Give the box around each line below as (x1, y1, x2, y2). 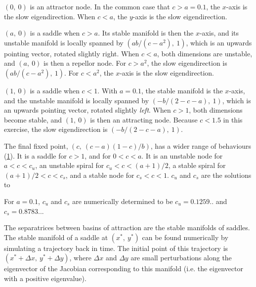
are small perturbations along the (130, 252, 232, 263)
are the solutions (201, 169, 252, 180)
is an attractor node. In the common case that (30, 1, 170, 11)
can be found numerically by (142, 232, 228, 242)
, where (69, 252, 91, 263)
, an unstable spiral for (35, 160, 104, 170)
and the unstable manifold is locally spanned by (4, 95, 149, 105)
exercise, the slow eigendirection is (4, 124, 108, 134)
